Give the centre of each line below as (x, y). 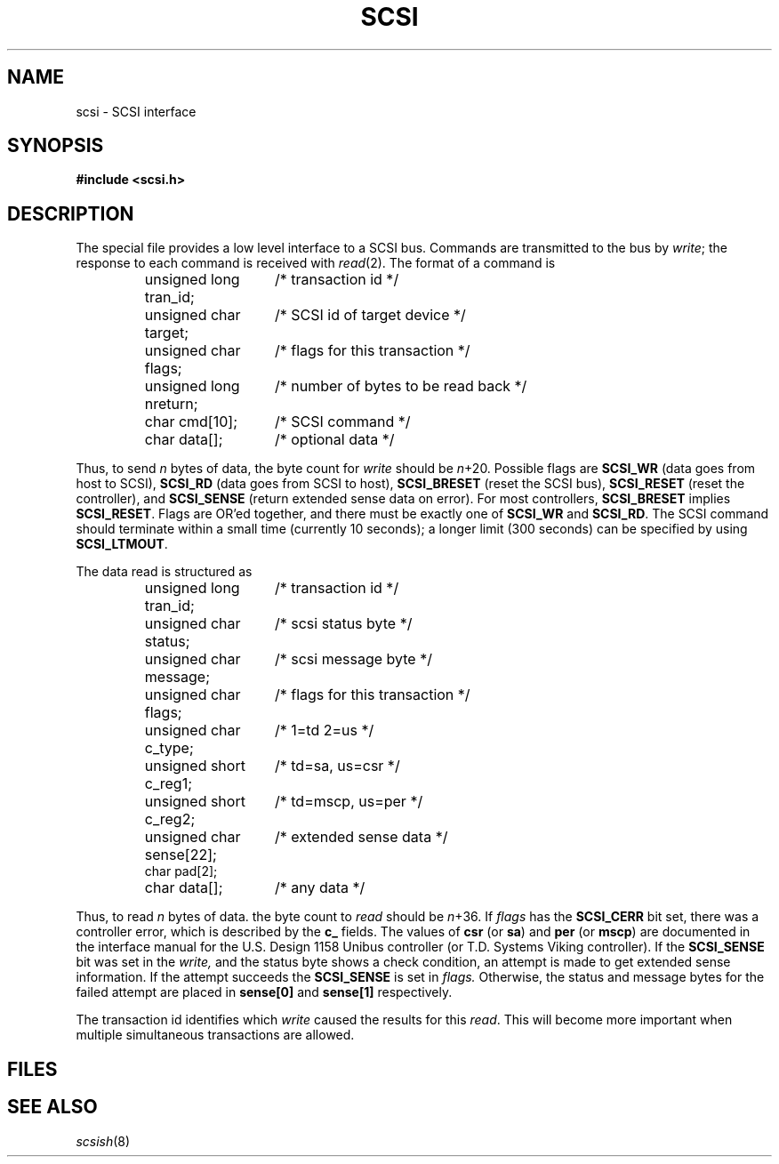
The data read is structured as (164, 572)
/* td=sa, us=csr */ (337, 766)
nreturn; (171, 404)
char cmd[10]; (191, 422)
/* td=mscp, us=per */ (349, 802)
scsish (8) (103, 1141)
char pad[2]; (181, 871)
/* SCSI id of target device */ (370, 315)
